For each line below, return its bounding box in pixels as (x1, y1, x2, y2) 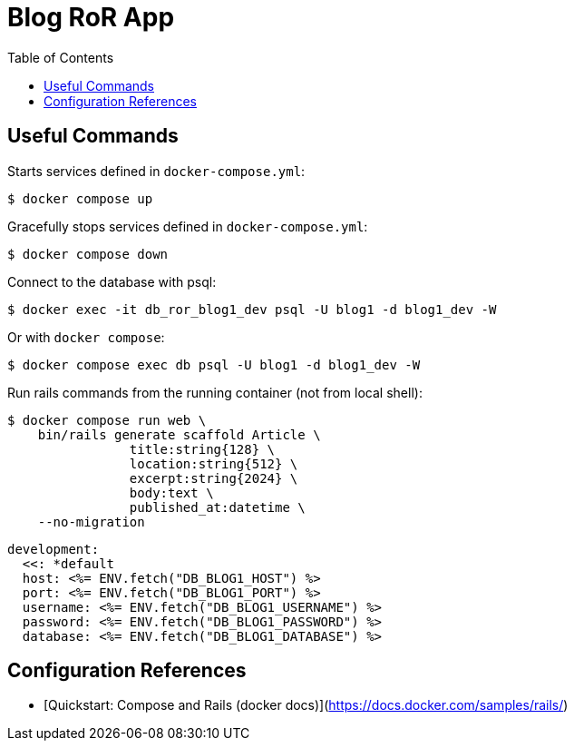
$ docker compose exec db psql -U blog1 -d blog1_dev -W (7, 357, 421, 372)
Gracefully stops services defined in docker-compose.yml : (7, 218, 368, 234)
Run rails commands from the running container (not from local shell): (7, 384, 423, 400)
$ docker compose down (7, 246, 169, 261)
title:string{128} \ (129, 441, 276, 457)
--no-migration (37, 514, 145, 529)
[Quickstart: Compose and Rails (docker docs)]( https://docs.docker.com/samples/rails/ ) (44, 697, 569, 714)
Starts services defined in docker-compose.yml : (7, 162, 306, 179)
